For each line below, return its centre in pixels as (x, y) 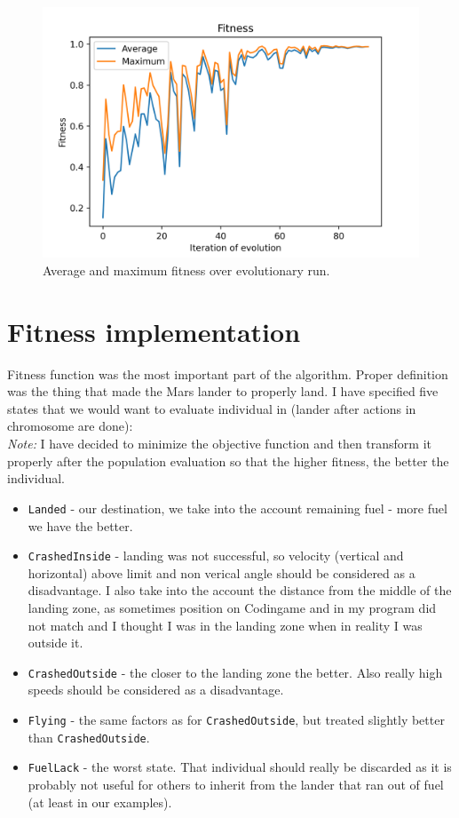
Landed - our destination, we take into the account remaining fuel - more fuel (237, 508)
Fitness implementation (154, 331)
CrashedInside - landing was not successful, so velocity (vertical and (216, 556)
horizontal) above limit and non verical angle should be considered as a (222, 572)
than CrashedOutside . (89, 737)
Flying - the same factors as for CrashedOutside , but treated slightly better (236, 719)
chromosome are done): (70, 426)
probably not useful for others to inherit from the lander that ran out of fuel (236, 784)
